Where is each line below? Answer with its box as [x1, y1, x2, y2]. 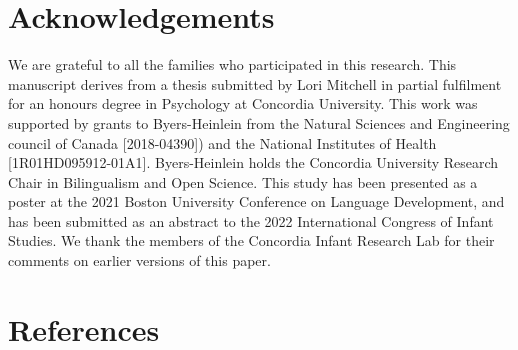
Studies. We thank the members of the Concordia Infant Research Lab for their [8, 230, 495, 251]
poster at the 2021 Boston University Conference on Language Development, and [8, 191, 505, 212]
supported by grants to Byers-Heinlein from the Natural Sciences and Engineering [8, 112, 510, 133]
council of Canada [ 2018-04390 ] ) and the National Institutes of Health [8, 132, 437, 153]
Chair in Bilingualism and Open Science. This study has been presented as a [8, 171, 478, 192]
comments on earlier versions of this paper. [8, 250, 271, 271]
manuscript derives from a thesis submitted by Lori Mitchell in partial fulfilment [8, 73, 502, 94]
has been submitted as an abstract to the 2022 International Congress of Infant [8, 210, 494, 231]
